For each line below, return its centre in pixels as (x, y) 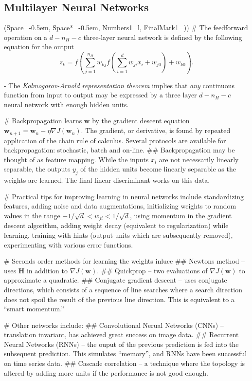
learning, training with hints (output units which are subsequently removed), (118, 235)
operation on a (26, 37)
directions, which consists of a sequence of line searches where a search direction (123, 289)
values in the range (32, 215)
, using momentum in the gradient (181, 215)
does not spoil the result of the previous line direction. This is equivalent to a (119, 299)
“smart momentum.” (34, 309)
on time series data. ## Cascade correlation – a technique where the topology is (125, 363)
